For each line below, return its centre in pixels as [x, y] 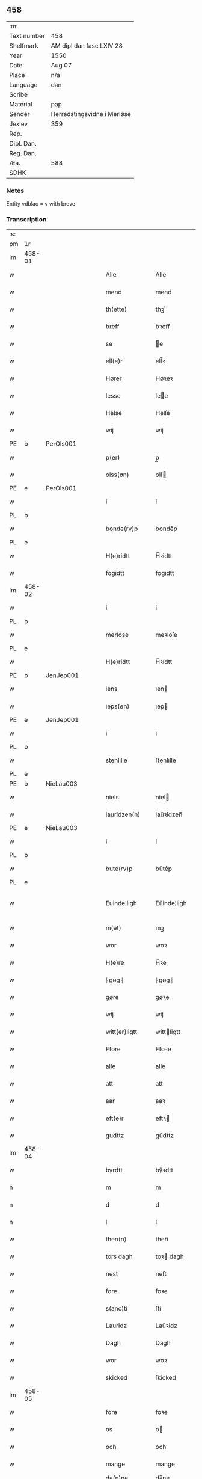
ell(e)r [114, 361]
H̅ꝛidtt [164, 556]
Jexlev [19, 124]
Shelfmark [24, 46]
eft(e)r [115, 1118]
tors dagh [119, 1256]
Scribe [19, 94]
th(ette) [116, 309]
